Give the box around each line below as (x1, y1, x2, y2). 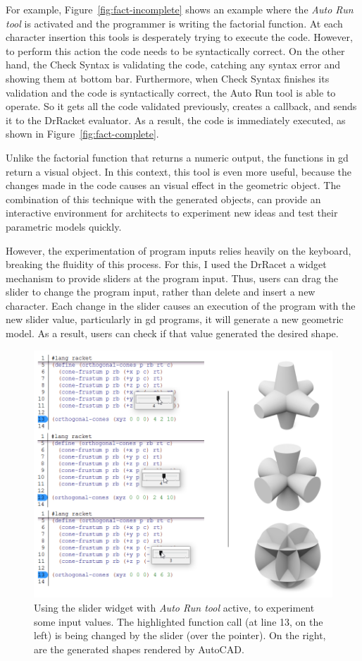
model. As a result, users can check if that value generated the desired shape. (6, 326, 339, 341)
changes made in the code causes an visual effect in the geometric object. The (6, 178, 341, 193)
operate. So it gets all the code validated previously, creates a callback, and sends (6, 99, 357, 114)
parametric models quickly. (6, 219, 122, 234)
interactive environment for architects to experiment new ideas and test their (6, 205, 338, 220)
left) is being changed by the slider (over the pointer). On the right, (34, 628, 326, 643)
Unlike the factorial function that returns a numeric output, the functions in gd (6, 150, 349, 164)
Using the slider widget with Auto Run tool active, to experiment (34, 600, 315, 614)
